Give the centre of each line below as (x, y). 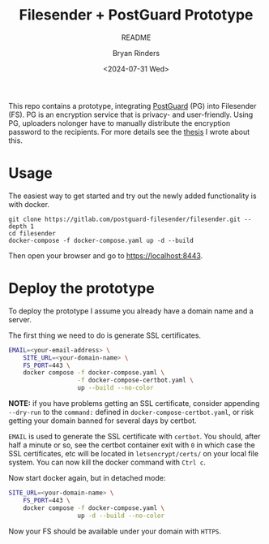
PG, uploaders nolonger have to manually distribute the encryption (120, 123)
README (136, 37)
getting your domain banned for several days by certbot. (102, 421)
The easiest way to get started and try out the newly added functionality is (132, 196)
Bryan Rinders (136, 53)
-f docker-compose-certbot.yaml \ (136, 380)
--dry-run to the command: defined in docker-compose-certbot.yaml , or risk (131, 412)
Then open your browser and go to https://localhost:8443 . (106, 255)
